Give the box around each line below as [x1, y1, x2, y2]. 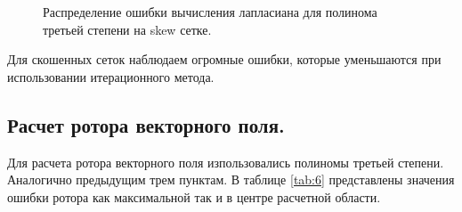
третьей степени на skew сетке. [43, 20, 212, 38]
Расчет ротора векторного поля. [7, 110, 285, 138]
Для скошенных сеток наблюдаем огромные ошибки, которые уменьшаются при [7, 50, 442, 69]
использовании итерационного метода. [7, 67, 215, 86]
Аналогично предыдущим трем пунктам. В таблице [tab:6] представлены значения [7, 170, 455, 189]
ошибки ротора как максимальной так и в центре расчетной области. [7, 187, 381, 206]
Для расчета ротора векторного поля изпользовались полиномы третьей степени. [7, 152, 444, 171]
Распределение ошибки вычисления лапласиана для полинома [43, 3, 377, 20]
